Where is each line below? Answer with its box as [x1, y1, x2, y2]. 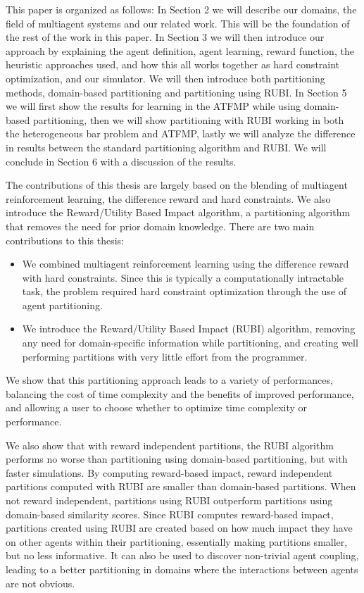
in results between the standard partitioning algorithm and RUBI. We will [6, 139, 327, 154]
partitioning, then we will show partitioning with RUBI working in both [32, 112, 344, 127]
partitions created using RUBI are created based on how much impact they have [6, 520, 353, 535]
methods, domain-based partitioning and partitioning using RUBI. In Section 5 [6, 85, 347, 99]
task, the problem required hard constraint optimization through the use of [22, 284, 346, 299]
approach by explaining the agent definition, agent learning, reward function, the [6, 43, 354, 58]
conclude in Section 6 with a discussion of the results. [6, 154, 237, 168]
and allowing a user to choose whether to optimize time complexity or [6, 400, 308, 415]
